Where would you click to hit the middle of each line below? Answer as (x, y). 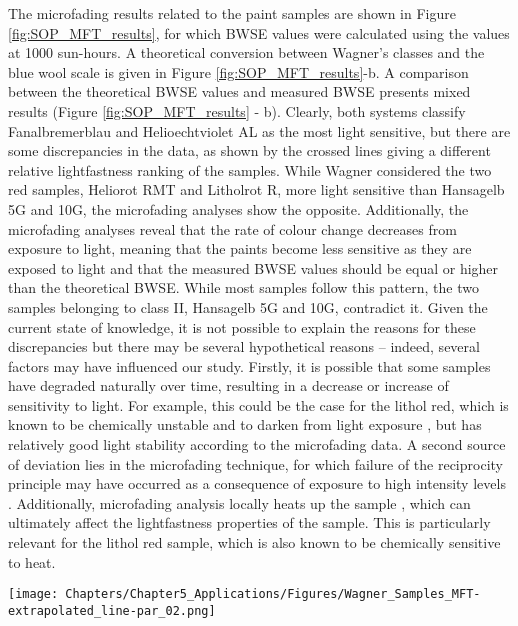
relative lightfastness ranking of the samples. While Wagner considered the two (250, 169)
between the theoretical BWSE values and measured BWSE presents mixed (239, 91)
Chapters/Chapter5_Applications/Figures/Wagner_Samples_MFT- (273, 594)
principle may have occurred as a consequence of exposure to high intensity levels (257, 483)
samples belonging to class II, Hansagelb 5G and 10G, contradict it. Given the (248, 306)
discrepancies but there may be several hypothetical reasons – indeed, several (244, 346)
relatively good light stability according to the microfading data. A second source (257, 444)
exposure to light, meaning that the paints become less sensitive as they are (240, 248)
